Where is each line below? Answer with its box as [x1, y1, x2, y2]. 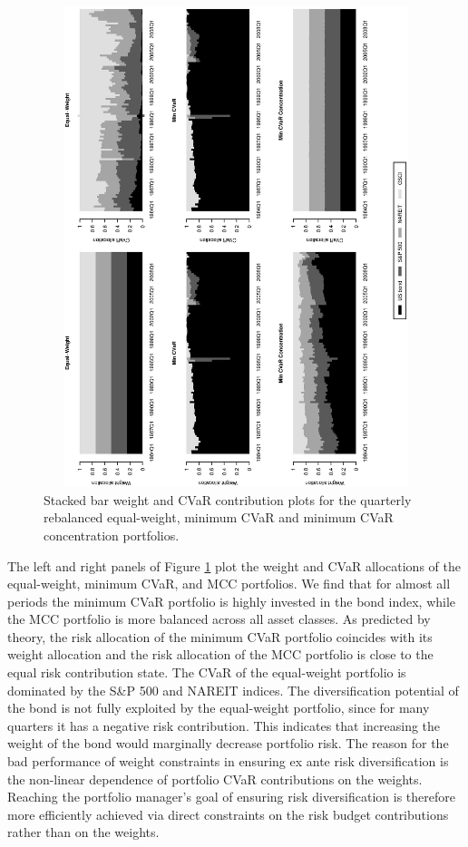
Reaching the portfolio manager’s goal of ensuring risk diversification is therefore [7, 787, 455, 806]
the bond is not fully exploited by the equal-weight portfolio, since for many [7, 698, 430, 717]
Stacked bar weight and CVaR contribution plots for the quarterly [44, 490, 412, 509]
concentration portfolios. [44, 525, 180, 544]
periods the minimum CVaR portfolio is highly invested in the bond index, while [7, 591, 456, 610]
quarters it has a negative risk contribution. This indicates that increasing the [7, 716, 441, 735]
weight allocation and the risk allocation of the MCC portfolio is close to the [7, 645, 434, 664]
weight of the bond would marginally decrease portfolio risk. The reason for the [7, 734, 449, 753]
